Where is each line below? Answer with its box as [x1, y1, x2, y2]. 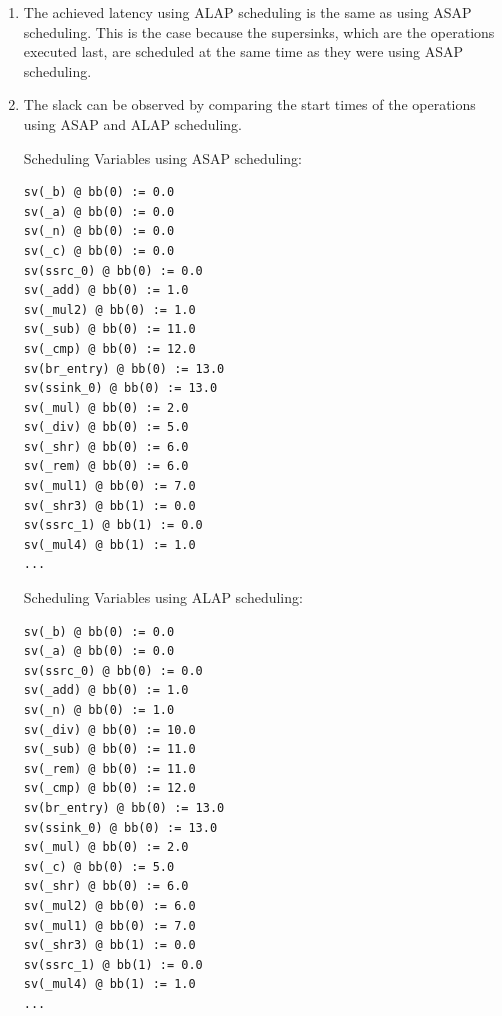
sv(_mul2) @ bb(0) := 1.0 [23, 302, 196, 317]
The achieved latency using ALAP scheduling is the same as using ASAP [23, 2, 472, 22]
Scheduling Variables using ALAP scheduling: [23, 587, 303, 608]
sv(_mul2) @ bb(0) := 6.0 [23, 898, 196, 913]
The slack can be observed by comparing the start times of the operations [23, 94, 476, 115]
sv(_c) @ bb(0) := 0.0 [23, 243, 175, 258]
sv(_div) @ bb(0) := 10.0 [23, 722, 196, 737]
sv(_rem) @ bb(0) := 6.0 [23, 459, 189, 474]
